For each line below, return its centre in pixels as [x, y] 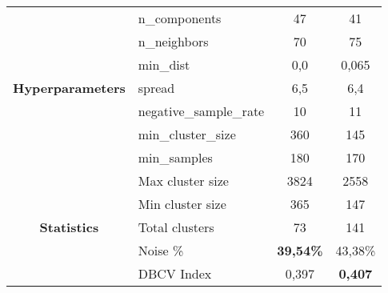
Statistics [69, 227]
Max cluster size [183, 181]
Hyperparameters [69, 88]
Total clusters [176, 227]
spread [156, 88]
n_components [180, 18]
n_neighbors [173, 41]
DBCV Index [175, 273]
